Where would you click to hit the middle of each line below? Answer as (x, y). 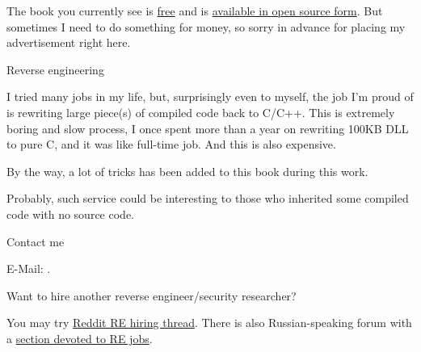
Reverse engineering (55, 69)
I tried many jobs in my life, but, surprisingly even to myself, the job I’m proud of (210, 96)
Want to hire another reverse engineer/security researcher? (152, 295)
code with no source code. (70, 214)
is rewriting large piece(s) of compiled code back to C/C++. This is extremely (201, 112)
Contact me (36, 241)
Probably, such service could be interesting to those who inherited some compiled (208, 198)
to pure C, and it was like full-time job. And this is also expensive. (171, 144)
